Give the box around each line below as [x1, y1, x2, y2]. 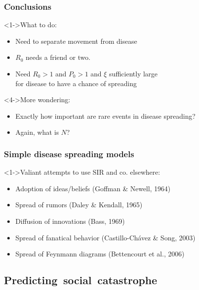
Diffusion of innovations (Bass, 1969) [15, 216, 125, 226]
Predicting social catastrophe [4, 272, 157, 288]
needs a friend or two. [25, 52, 90, 62]
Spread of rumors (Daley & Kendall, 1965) [15, 199, 143, 210]
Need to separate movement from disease [15, 36, 137, 46]
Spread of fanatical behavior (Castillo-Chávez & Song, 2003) [15, 232, 196, 242]
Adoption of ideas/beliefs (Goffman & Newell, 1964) [15, 183, 171, 193]
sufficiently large [109, 69, 158, 78]
